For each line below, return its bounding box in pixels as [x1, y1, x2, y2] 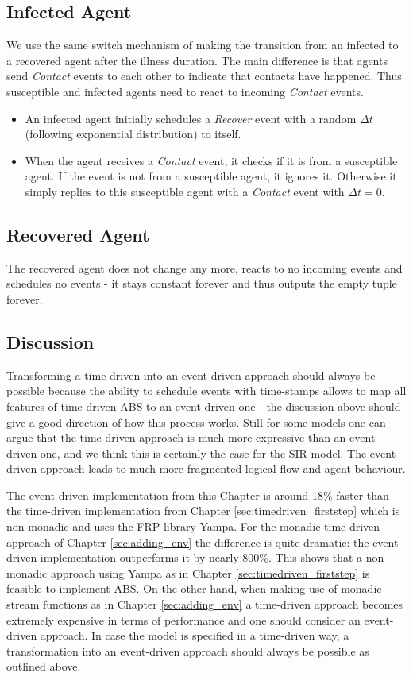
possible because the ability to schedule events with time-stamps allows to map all [6, 382, 407, 399]
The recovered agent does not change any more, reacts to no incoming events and [6, 259, 403, 276]
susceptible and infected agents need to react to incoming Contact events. [6, 83, 364, 99]
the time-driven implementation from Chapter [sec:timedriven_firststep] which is [6, 502, 400, 519]
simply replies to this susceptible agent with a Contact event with [25, 183, 345, 199]
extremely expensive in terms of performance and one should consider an [6, 611, 361, 628]
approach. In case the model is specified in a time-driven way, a [40, 627, 349, 644]
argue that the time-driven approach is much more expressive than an [6, 429, 346, 446]
